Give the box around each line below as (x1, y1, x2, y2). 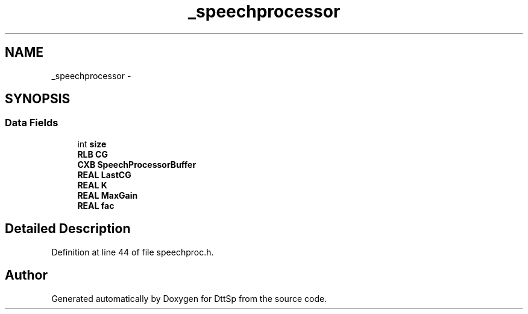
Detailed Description (5, 221, 131, 237)
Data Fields (5, 117, 58, 129)
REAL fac (77, 200, 115, 211)
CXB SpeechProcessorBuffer (77, 159, 196, 170)
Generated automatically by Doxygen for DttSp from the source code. (51, 293, 327, 304)
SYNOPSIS (5, 91, 71, 107)
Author (5, 268, 48, 283)
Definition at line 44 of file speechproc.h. (51, 246, 214, 257)
